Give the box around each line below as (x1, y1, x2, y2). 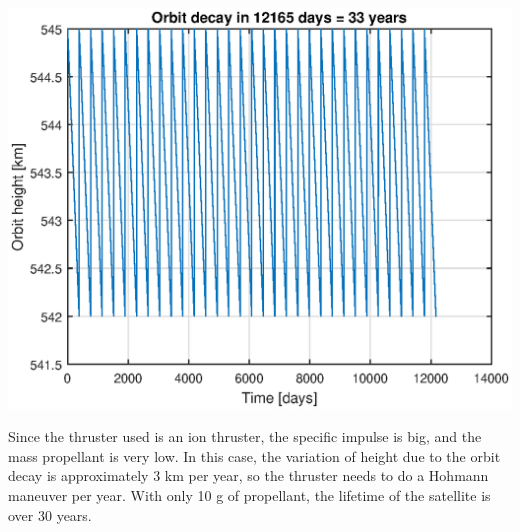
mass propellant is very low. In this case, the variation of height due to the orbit (8, 445, 501, 466)
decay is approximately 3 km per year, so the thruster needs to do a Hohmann (8, 465, 489, 486)
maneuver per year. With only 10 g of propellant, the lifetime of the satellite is (8, 485, 491, 506)
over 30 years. (8, 504, 92, 525)
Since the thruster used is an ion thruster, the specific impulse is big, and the (8, 426, 482, 447)
